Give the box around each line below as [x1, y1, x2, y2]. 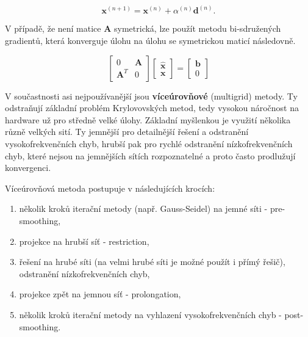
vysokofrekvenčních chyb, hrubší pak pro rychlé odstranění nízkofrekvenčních [5, 137, 293, 150]
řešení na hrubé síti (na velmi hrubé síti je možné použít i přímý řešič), [19, 255, 285, 268]
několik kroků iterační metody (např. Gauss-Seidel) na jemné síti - [19, 202, 268, 215]
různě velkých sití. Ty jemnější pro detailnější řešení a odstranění [5, 125, 249, 138]
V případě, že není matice [5, 22, 101, 35]
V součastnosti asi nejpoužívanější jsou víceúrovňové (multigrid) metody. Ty [5, 89, 298, 102]
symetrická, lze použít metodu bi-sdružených [114, 22, 281, 35]
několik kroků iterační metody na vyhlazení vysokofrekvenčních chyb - [19, 308, 282, 321]
